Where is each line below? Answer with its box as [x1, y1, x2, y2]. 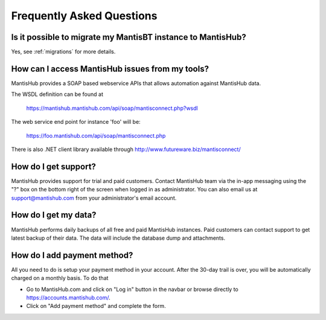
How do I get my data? [11, 210, 97, 220]
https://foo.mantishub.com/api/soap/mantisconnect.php [26, 132, 166, 139]
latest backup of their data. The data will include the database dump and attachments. [11, 234, 226, 242]
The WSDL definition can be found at [11, 91, 104, 98]
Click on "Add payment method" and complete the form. [26, 302, 166, 310]
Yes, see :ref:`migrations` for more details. [11, 48, 116, 56]
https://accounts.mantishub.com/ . [26, 293, 111, 301]
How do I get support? [11, 161, 97, 171]
